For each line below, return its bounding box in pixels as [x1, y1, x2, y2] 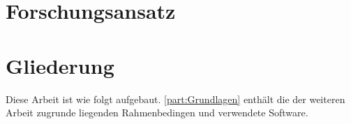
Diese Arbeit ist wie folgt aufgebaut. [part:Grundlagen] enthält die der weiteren [6, 91, 345, 106]
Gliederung [6, 51, 114, 79]
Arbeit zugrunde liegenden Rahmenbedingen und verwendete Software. [6, 105, 308, 120]
